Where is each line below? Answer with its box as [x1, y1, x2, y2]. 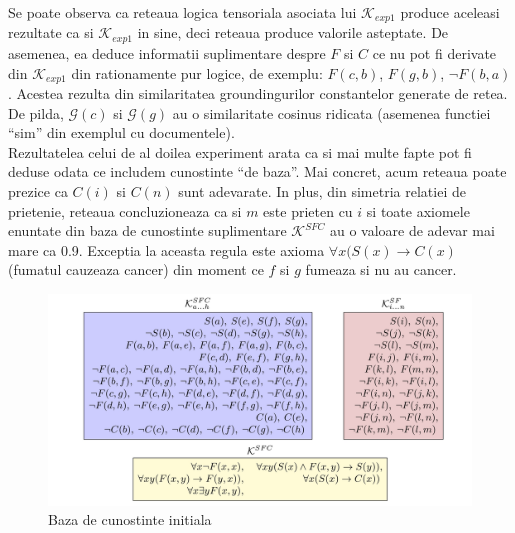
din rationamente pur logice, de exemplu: [71, 62, 323, 83]
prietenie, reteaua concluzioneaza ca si [8, 200, 242, 221]
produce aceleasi [400, 2, 500, 22]
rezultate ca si [8, 22, 94, 43]
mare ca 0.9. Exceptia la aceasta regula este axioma [8, 239, 325, 260]
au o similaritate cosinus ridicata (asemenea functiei [172, 102, 491, 123]
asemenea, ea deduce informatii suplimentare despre [8, 42, 326, 63]
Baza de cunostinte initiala [48, 509, 212, 530]
